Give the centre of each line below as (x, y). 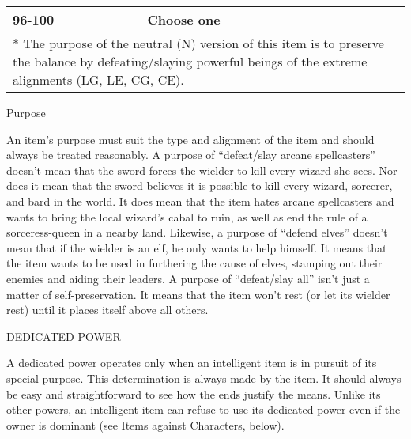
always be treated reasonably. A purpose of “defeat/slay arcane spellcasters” (191, 155)
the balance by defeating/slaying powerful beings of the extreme (190, 61)
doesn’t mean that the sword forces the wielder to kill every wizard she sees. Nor (202, 170)
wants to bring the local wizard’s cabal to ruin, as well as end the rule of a (187, 216)
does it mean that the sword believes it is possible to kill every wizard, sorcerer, (200, 185)
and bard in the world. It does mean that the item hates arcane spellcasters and (200, 201)
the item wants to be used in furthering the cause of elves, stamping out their (194, 263)
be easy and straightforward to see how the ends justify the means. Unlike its (194, 394)
